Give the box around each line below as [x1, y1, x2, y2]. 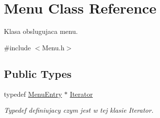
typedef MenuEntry [4, 88, 62, 99]
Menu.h [42, 42, 65, 52]
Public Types [4, 66, 72, 81]
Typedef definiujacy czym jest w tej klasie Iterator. [4, 105, 154, 115]
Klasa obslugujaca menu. [4, 26, 78, 36]
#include [4, 42, 31, 52]
